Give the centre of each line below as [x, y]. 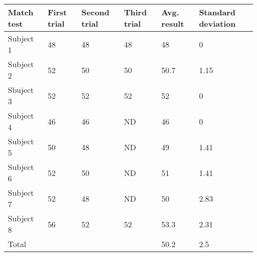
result [173, 23]
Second [95, 12]
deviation [217, 23]
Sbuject [21, 90]
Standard [217, 12]
